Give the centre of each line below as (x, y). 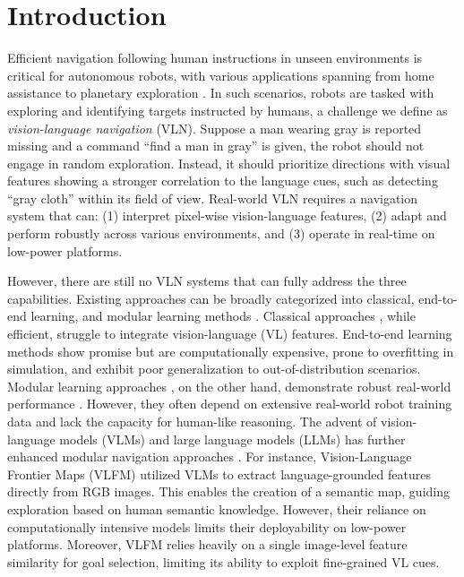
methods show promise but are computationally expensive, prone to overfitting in (231, 351)
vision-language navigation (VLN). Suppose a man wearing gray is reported (215, 128)
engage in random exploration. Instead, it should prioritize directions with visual (229, 163)
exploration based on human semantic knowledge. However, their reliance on (217, 508)
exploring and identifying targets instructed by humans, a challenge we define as (228, 110)
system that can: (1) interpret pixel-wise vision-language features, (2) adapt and (227, 215)
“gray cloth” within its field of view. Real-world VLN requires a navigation (213, 198)
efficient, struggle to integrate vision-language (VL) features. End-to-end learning (230, 334)
